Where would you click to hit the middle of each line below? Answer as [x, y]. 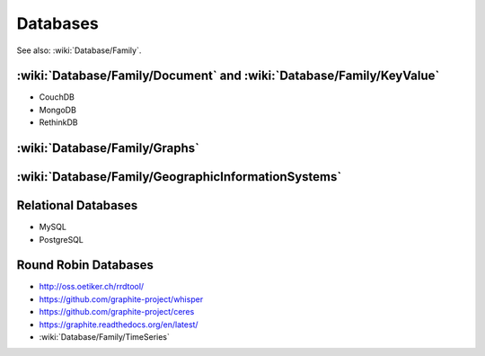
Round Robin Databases [85, 265]
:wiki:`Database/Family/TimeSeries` [105, 337]
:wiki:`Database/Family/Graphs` [108, 148]
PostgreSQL [62, 239]
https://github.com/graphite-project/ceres [117, 312]
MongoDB [57, 110]
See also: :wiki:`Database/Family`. [79, 50]
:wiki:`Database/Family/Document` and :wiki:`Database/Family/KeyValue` [228, 76]
